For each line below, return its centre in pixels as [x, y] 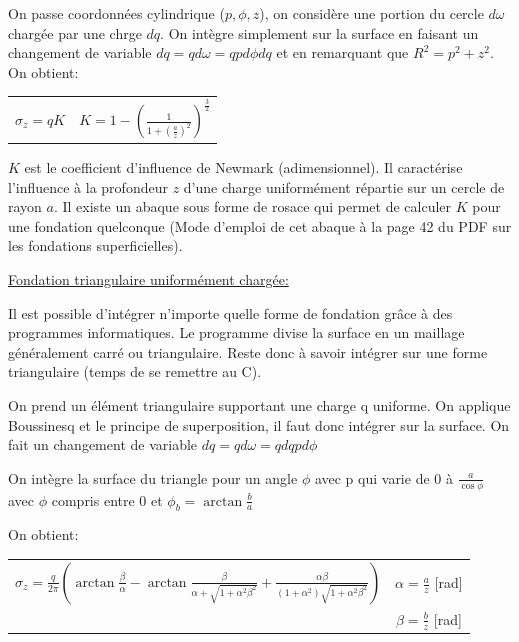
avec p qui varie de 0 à [383, 477]
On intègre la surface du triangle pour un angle [153, 477]
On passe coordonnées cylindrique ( [116, 13]
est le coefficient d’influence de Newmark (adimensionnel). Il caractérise [243, 166]
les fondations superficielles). [95, 245]
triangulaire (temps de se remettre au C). [135, 371]
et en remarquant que [342, 52]
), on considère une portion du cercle [371, 13]
